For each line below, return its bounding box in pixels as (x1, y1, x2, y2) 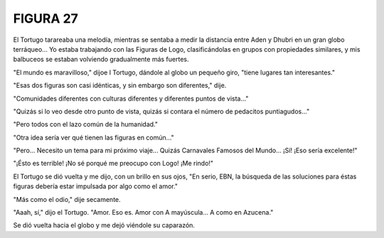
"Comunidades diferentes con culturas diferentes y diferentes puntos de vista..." (13, 94, 249, 103)
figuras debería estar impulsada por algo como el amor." (13, 182, 178, 191)
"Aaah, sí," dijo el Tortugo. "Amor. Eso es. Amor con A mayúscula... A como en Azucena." (13, 208, 274, 217)
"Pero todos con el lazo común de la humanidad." (13, 120, 159, 129)
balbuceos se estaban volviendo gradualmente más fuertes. (13, 55, 189, 64)
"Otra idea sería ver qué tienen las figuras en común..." (13, 133, 174, 142)
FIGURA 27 (13, 11, 78, 26)
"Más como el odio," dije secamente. (13, 195, 121, 203)
